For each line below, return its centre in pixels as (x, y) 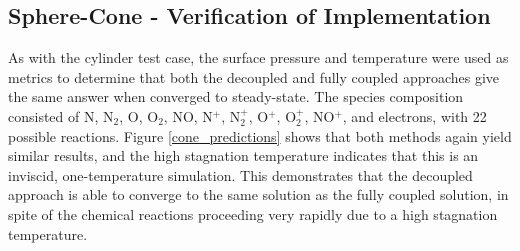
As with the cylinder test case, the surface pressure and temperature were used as (258, 57)
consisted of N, (53, 115)
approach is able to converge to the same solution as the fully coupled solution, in (258, 194)
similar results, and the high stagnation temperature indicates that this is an (243, 155)
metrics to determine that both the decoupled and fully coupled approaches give (254, 76)
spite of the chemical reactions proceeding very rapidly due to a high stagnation (253, 213)
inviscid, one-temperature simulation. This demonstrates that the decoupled (240, 174)
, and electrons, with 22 (414, 115)
